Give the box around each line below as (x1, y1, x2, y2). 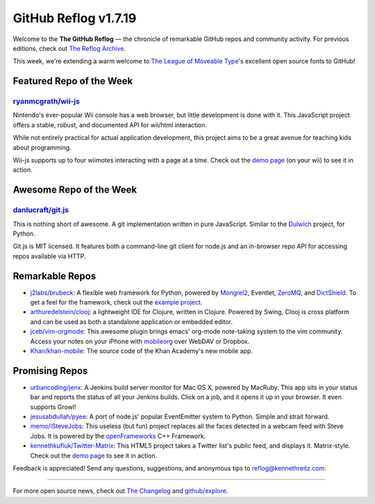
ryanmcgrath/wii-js (12, 97, 80, 106)
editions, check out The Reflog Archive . (12, 44, 126, 52)
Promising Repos (12, 365, 88, 377)
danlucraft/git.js (12, 205, 69, 215)
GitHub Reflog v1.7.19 (12, 10, 137, 26)
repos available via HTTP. (12, 252, 86, 260)
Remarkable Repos (12, 270, 97, 282)
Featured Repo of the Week (12, 75, 133, 87)
